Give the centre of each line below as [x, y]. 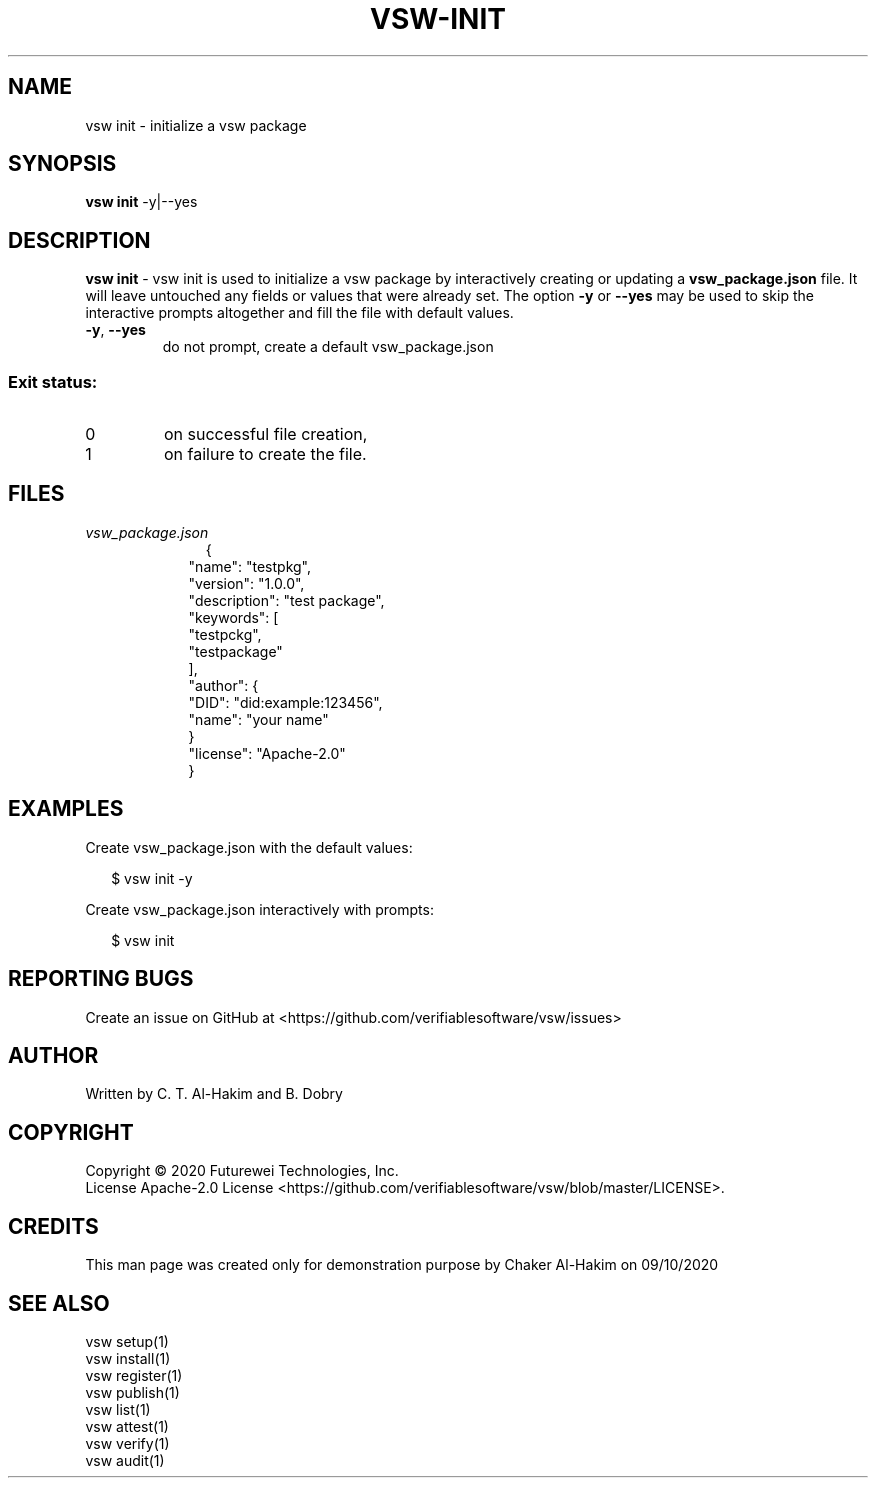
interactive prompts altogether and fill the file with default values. [299, 313]
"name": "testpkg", [249, 566]
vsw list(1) [118, 1409]
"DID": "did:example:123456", [285, 702]
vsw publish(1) [132, 1392]
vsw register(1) [134, 1375]
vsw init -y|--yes [141, 202]
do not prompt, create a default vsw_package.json [328, 347]
